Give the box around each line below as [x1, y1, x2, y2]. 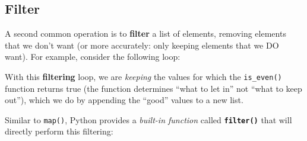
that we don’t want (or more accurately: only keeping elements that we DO [5, 39, 279, 51]
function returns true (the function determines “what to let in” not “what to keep [5, 82, 302, 94]
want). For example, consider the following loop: [5, 50, 181, 63]
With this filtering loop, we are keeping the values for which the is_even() [5, 70, 282, 82]
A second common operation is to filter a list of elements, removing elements [5, 27, 286, 40]
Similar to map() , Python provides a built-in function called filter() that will [5, 113, 292, 126]
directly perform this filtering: [5, 125, 113, 137]
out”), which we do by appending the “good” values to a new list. [5, 94, 243, 106]
